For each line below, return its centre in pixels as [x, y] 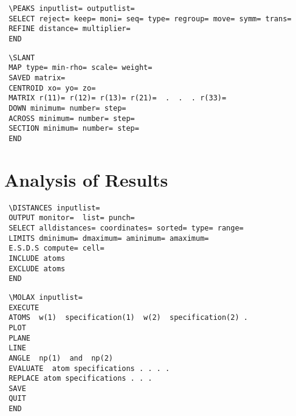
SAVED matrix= [37, 78]
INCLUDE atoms [37, 258]
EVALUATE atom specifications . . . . [89, 368]
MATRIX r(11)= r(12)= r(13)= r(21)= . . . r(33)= [118, 98]
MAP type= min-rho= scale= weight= [81, 68]
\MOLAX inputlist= [46, 297]
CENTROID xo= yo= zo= [52, 88]
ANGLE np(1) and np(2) [61, 358]
